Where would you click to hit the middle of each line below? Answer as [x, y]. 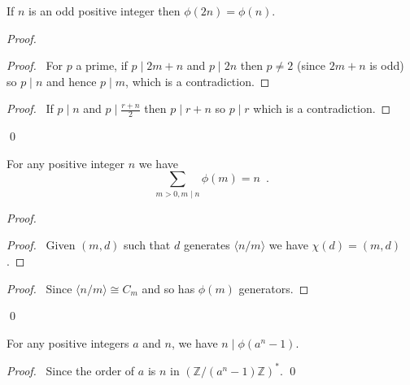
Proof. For [35, 65]
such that [147, 245]
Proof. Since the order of [71, 370]
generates [207, 245]
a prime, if [102, 65]
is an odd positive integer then [105, 11]
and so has [168, 288]
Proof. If [30, 108]
